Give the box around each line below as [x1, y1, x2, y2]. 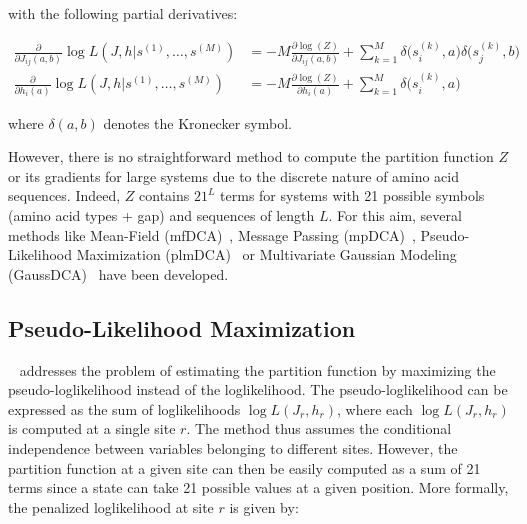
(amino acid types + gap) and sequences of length [8, 204, 315, 225]
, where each [337, 398, 413, 419]
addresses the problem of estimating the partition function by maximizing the [19, 359, 496, 380]
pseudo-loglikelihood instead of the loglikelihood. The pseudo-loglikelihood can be [8, 379, 508, 400]
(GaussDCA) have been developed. [8, 263, 229, 284]
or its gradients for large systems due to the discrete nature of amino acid [8, 165, 459, 186]
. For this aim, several [328, 204, 462, 225]
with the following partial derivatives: [8, 3, 238, 23]
